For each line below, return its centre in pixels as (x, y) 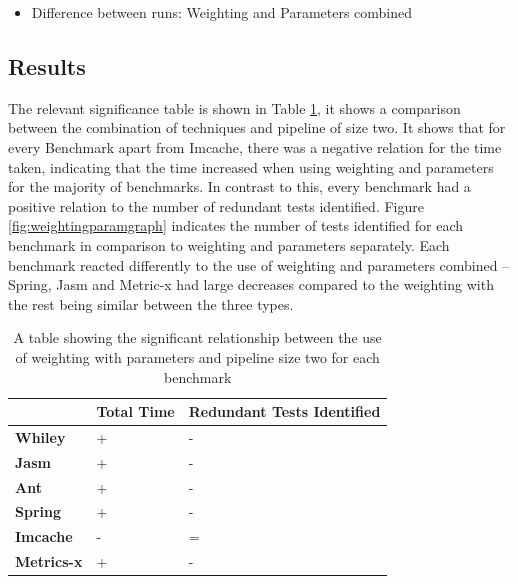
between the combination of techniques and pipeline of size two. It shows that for (257, 127)
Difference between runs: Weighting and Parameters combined (222, 12)
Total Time (135, 411)
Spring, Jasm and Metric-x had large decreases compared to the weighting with (251, 284)
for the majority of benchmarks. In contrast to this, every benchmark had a (239, 186)
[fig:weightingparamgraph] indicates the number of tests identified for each (236, 225)
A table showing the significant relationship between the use (197, 337)
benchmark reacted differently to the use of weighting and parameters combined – (259, 264)
